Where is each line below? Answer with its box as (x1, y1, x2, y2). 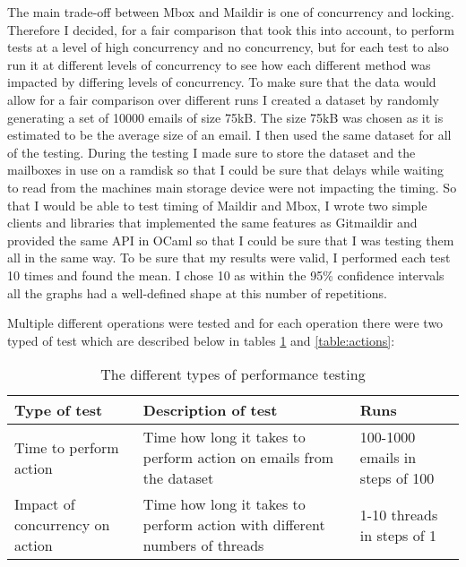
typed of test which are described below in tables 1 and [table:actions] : (7, 331, 395, 349)
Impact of (14, 494, 75, 515)
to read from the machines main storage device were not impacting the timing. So (7, 177, 457, 196)
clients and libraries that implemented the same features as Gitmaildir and (7, 213, 418, 232)
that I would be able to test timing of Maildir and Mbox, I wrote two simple (7, 195, 427, 214)
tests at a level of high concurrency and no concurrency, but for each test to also (7, 38, 449, 56)
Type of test (14, 399, 103, 421)
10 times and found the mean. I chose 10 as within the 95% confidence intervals (7, 265, 444, 284)
